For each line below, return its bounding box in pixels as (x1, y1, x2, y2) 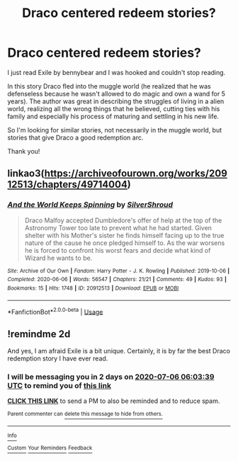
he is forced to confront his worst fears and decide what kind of (24, 246, 211, 254)
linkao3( (7, 168, 45, 180)
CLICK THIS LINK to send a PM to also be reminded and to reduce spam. (7, 397, 220, 405)
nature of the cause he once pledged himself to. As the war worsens (24, 239, 225, 247)
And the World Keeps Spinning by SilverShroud (7, 200, 174, 210)
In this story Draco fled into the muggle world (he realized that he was (7, 81, 211, 90)
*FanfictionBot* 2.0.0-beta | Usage (7, 306, 103, 316)
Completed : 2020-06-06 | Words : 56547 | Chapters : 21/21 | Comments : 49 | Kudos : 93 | (7, 276, 227, 283)
